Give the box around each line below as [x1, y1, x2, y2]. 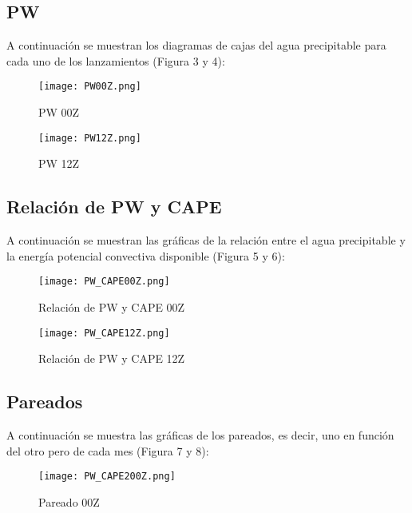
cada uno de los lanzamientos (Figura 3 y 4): [6, 52, 225, 69]
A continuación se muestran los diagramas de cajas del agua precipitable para [6, 37, 386, 54]
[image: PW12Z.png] [38, 132, 141, 144]
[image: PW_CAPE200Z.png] [38, 471, 176, 483]
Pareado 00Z [38, 493, 100, 510]
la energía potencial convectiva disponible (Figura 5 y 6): [6, 247, 285, 264]
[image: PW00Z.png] [38, 81, 141, 93]
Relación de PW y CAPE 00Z [38, 298, 185, 315]
